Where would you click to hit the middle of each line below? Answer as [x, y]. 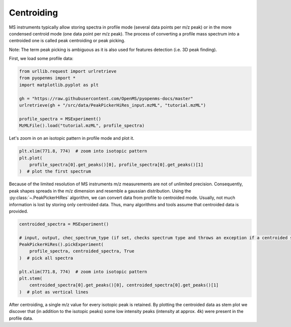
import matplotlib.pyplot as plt [59, 85]
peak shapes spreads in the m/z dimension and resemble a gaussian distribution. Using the [100, 191]
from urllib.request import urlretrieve [68, 71]
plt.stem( [31, 278]
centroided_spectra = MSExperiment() [64, 224]
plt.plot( [31, 158]
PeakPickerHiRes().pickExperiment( [61, 245]
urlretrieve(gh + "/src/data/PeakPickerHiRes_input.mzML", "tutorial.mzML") [113, 105]
